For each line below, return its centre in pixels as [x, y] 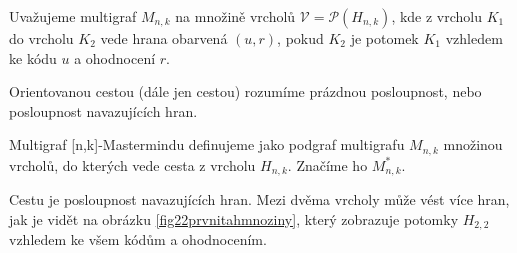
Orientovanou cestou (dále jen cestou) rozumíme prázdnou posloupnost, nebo [245, 91]
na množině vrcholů [235, 16]
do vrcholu [41, 38]
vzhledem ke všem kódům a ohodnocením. [138, 239]
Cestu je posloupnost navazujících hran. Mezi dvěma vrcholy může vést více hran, [259, 199]
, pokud [300, 38]
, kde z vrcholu [437, 16]
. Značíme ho [327, 164]
